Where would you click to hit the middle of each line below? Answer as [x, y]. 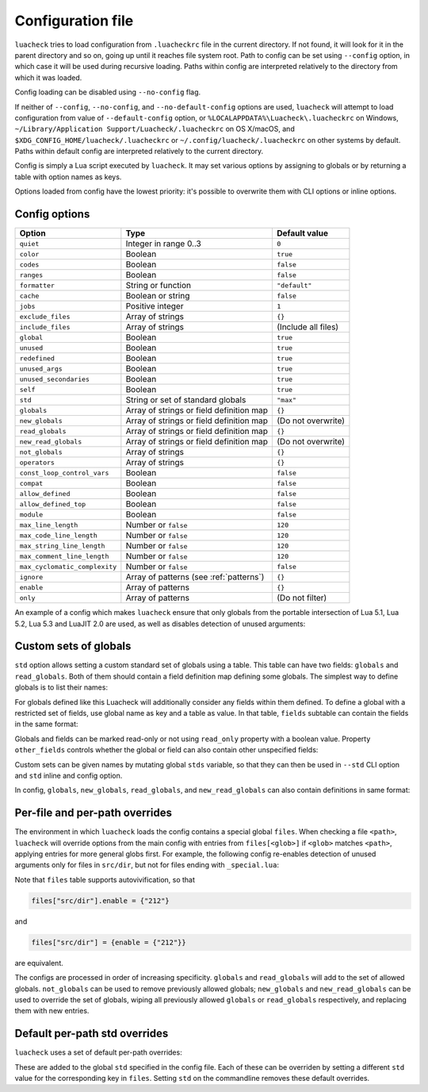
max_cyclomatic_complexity [68, 566]
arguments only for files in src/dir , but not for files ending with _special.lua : [147, 865]
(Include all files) [308, 327]
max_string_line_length [62, 546]
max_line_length [49, 525]
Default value [303, 233]
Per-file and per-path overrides [93, 813]
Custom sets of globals [73, 646]
